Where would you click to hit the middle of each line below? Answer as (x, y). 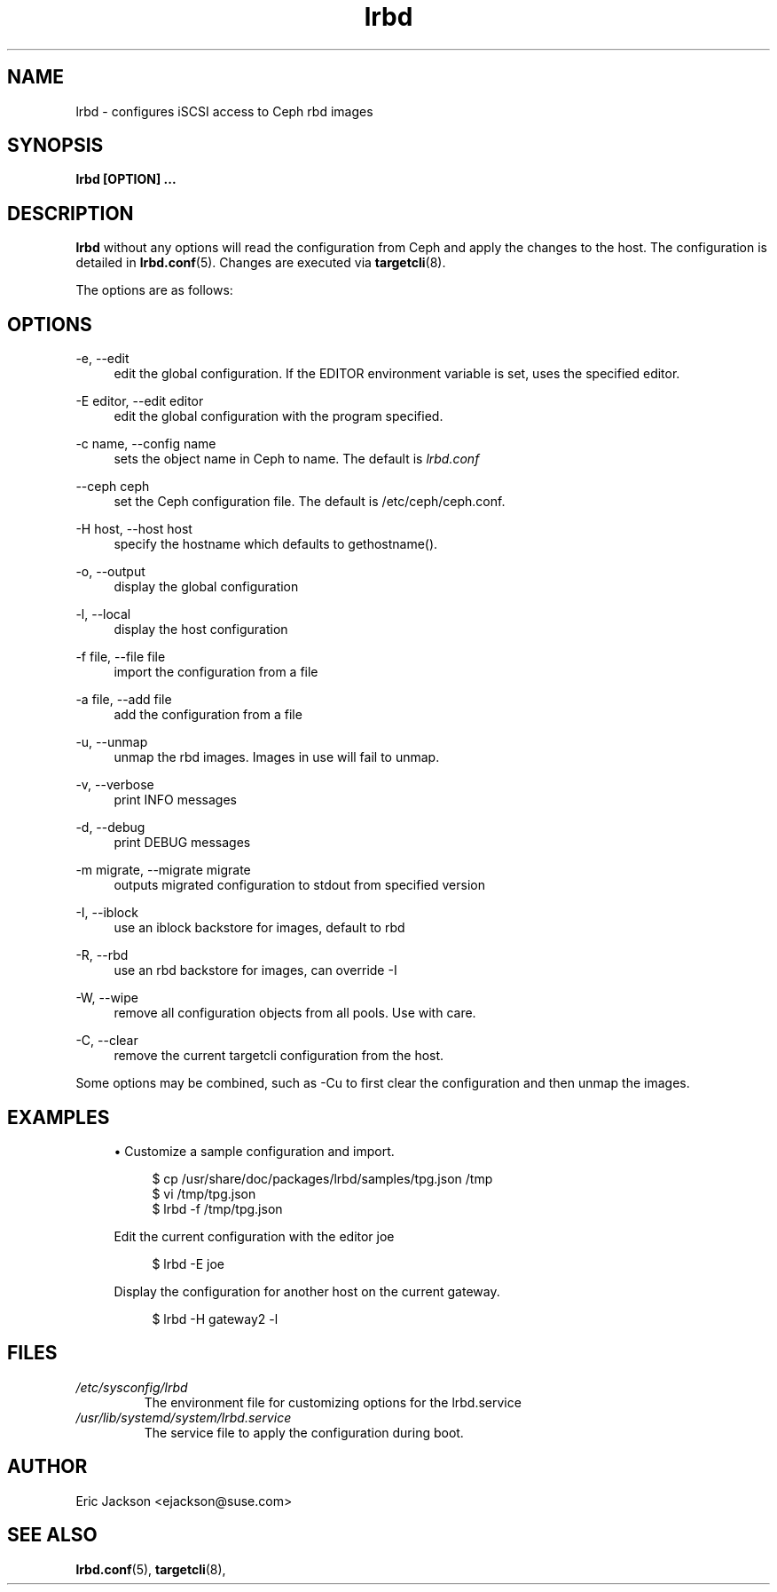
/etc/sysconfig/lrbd (132, 1387)
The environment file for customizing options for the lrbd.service (333, 1402)
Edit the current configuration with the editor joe (254, 1236)
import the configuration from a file (216, 672)
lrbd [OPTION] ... (126, 179)
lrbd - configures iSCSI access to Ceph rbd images (224, 111)
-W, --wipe (107, 998)
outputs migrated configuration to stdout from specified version (299, 885)
